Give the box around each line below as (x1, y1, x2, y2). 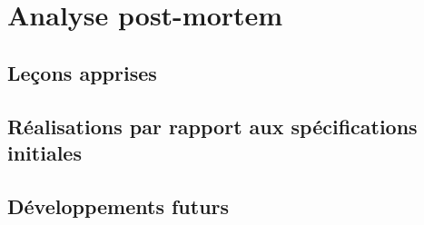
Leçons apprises (7, 58, 157, 86)
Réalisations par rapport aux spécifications (7, 112, 418, 140)
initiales (7, 138, 82, 166)
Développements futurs (7, 191, 230, 220)
